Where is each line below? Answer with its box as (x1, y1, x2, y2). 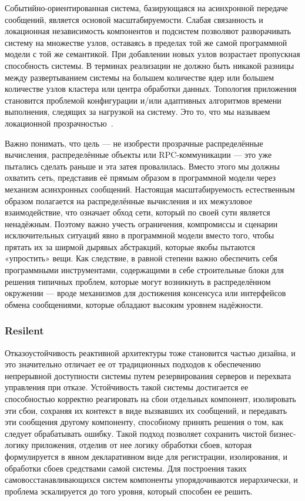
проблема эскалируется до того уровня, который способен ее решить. (5, 485, 253, 497)
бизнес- (269, 427, 296, 439)
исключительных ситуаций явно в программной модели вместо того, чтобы (5, 229, 274, 241)
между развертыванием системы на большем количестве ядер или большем (5, 71, 274, 83)
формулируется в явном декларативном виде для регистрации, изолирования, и (5, 450, 288, 462)
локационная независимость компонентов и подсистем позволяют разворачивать (5, 25, 291, 37)
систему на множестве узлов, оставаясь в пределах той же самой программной (5, 36, 287, 48)
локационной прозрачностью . (5, 117, 113, 129)
